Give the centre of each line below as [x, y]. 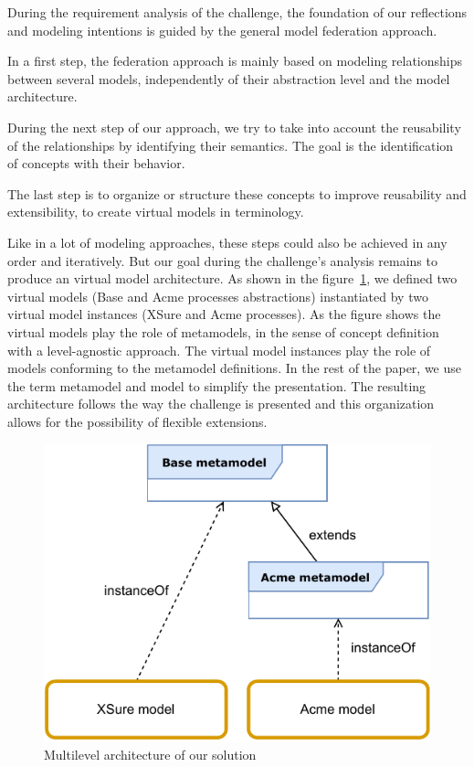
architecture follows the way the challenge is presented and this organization [221, 404]
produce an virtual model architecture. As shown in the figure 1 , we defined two [232, 278]
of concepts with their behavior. [96, 163]
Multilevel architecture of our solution [150, 755]
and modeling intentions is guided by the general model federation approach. [222, 30]
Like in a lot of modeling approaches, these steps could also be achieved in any [227, 242]
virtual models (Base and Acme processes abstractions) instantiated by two [218, 296]
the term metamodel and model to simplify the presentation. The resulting [217, 385]
